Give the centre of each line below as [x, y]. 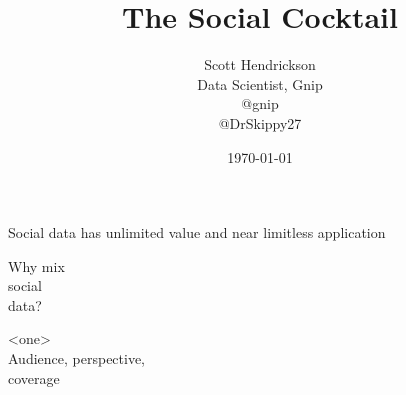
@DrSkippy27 [260, 122]
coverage [34, 377]
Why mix [36, 265]
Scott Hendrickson [260, 64]
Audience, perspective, [77, 358]
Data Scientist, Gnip [260, 83]
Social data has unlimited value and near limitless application [197, 232]
